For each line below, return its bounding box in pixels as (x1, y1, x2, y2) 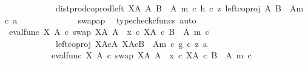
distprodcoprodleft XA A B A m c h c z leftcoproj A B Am (55, 2, 304, 14)
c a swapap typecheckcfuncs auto (5, 13, 196, 26)
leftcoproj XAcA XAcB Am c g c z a (55, 37, 207, 49)
